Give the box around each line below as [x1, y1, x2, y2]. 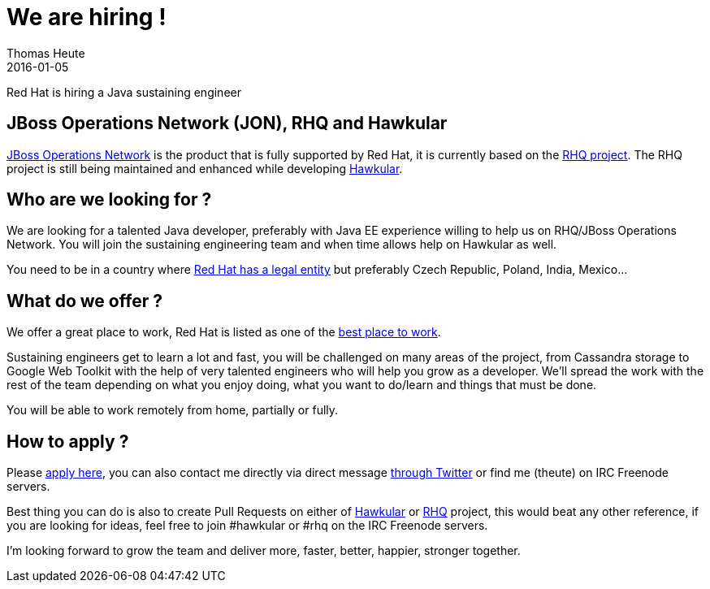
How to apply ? [6, 431, 129, 452]
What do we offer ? [6, 290, 162, 311]
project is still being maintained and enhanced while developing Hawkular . [6, 161, 403, 175]
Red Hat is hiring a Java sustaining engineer [6, 84, 241, 99]
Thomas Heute [6, 45, 85, 60]
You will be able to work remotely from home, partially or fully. [6, 403, 339, 418]
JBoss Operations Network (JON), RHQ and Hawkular [6, 113, 448, 134]
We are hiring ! [6, 3, 167, 31]
